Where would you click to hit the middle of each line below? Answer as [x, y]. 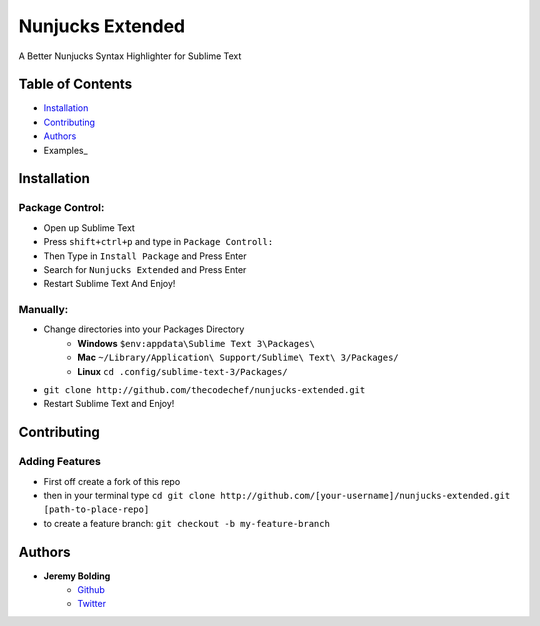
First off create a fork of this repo [112, 481]
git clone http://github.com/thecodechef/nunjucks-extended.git [204, 390]
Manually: [43, 310]
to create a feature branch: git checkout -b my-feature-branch [186, 523]
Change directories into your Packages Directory [144, 329]
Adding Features [60, 462]
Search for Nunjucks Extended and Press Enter [145, 269]
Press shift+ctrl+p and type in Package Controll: [158, 242]
